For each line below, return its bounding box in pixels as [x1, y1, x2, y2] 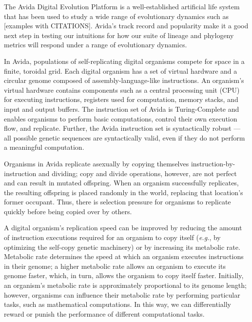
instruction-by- [191, 158, 235, 168]
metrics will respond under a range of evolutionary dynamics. [4, 40, 187, 50]
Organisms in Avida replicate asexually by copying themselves [4, 158, 189, 168]
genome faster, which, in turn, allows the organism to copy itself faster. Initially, [4, 270, 244, 281]
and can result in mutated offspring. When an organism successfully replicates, [4, 178, 239, 188]
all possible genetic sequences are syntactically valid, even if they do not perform [4, 132, 245, 142]
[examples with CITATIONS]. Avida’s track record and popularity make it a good [4, 20, 249, 31]
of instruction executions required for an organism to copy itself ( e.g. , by [4, 232, 221, 242]
